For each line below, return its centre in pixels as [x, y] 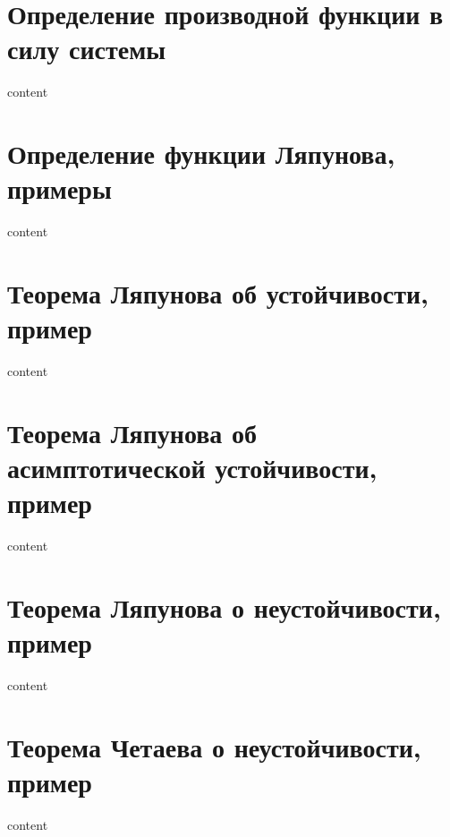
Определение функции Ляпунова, [201, 154]
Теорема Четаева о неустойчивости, [214, 746]
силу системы [87, 49]
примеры [59, 188]
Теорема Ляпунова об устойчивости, [218, 293]
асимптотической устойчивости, [192, 468]
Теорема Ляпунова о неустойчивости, [224, 607]
